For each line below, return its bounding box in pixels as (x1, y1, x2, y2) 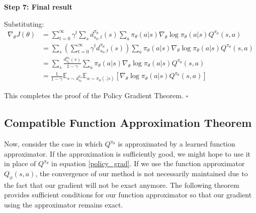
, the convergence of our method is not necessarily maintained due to (35, 168, 248, 179)
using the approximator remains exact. (4, 199, 123, 210)
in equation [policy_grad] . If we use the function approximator (51, 158, 245, 169)
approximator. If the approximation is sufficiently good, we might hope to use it (4, 148, 250, 159)
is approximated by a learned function (118, 138, 235, 149)
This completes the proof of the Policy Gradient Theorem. (4, 90, 184, 101)
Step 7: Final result (4, 2, 73, 12)
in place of (4, 158, 36, 169)
